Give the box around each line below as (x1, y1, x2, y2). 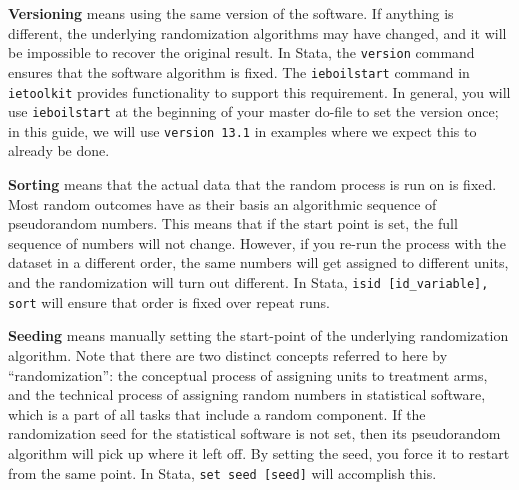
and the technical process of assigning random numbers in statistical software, (8, 384, 486, 405)
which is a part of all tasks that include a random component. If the (8, 403, 426, 424)
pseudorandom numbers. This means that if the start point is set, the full (8, 213, 458, 234)
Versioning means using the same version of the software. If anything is (8, 3, 454, 23)
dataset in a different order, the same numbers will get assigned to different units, (8, 252, 509, 273)
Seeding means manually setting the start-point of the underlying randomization (8, 325, 509, 346)
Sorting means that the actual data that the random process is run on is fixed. (8, 174, 497, 195)
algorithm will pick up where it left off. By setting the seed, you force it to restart (8, 442, 510, 463)
